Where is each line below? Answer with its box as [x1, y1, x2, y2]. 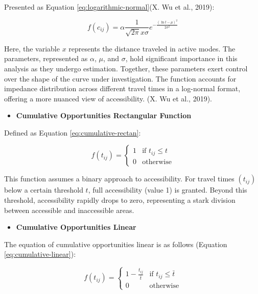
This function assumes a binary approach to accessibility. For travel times [4, 173, 234, 184]
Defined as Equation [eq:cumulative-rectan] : [4, 127, 141, 138]
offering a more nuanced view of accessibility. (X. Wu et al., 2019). [4, 93, 212, 103]
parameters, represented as [4, 53, 88, 64]
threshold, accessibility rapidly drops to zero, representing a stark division [4, 195, 236, 205]
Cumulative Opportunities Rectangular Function [16, 110, 192, 121]
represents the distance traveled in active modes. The [68, 43, 236, 54]
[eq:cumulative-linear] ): [4, 249, 76, 259]
